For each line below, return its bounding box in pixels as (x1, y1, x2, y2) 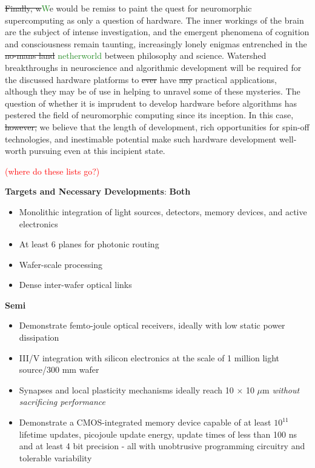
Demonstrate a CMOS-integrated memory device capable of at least (19, 416, 271, 429)
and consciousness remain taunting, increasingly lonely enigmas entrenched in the (5, 37, 307, 50)
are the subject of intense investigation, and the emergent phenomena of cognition (5, 25, 310, 38)
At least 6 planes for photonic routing (19, 238, 159, 250)
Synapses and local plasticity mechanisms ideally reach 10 (19, 383, 234, 396)
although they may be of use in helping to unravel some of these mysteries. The (5, 85, 300, 98)
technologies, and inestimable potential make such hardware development (5, 132, 277, 145)
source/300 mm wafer (19, 363, 99, 376)
